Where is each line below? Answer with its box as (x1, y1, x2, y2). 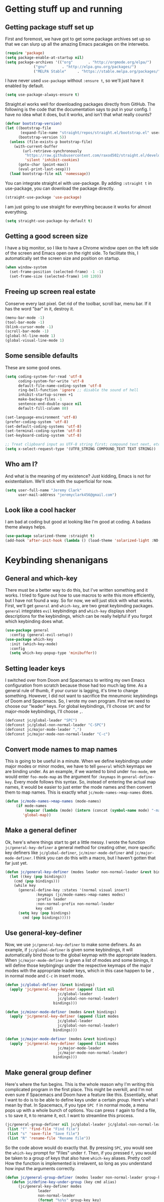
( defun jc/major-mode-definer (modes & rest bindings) (5, 1036, 117, 1041)
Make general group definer (5, 1068, 92, 1077)
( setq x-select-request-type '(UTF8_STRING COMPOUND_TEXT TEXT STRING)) (5, 447, 156, 451)
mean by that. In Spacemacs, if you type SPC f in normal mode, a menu (5, 1102, 148, 1108)
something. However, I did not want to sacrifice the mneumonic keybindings (5, 693, 158, 699)
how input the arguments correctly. (5, 1165, 76, 1171)
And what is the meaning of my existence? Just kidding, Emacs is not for (5, 473, 151, 479)
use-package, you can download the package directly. (5, 185, 115, 191)
